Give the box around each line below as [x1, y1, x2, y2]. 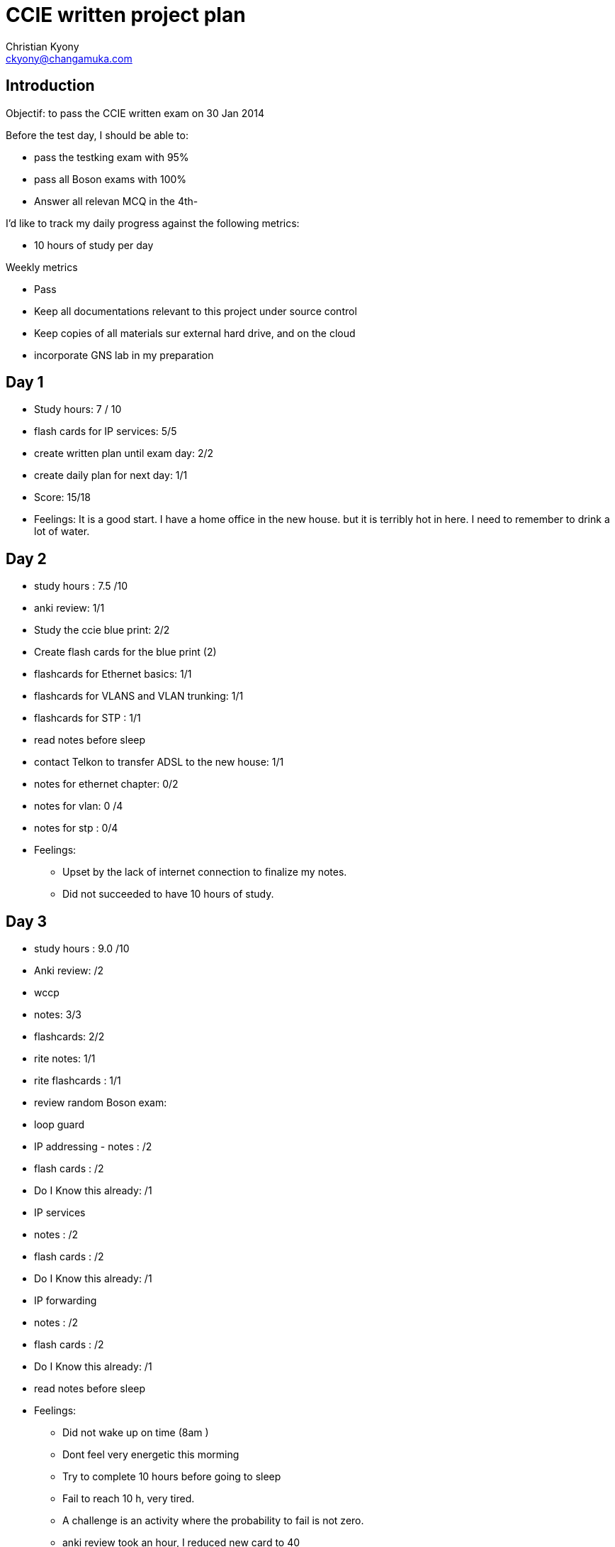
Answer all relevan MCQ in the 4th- [34, 194, 198, 207]
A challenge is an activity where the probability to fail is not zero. [62, 1514, 364, 1527]
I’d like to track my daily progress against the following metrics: [6, 216, 300, 229]
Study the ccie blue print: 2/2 [34, 624, 170, 637]
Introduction [6, 77, 95, 95]
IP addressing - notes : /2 [34, 1140, 152, 1153]
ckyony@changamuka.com [6, 52, 132, 65]
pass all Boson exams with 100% [34, 172, 187, 185]
